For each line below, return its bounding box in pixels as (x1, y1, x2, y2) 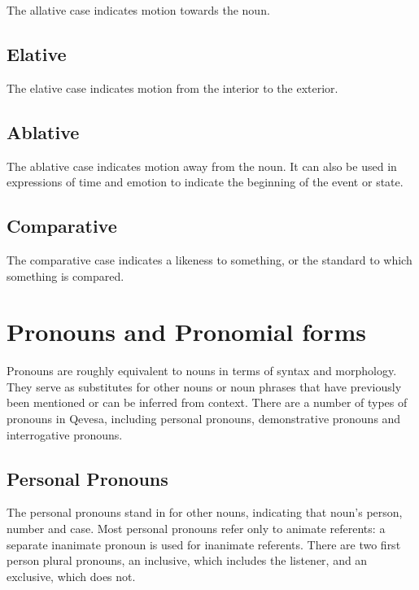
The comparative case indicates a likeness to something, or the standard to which (7, 251, 412, 268)
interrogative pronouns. (7, 426, 123, 443)
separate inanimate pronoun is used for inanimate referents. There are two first (7, 535, 401, 553)
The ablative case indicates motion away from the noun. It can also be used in (7, 157, 397, 174)
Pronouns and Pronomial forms (7, 315, 366, 348)
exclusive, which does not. (7, 567, 136, 584)
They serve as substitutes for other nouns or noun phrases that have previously (7, 378, 402, 395)
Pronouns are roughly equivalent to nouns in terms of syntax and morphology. (7, 362, 397, 379)
